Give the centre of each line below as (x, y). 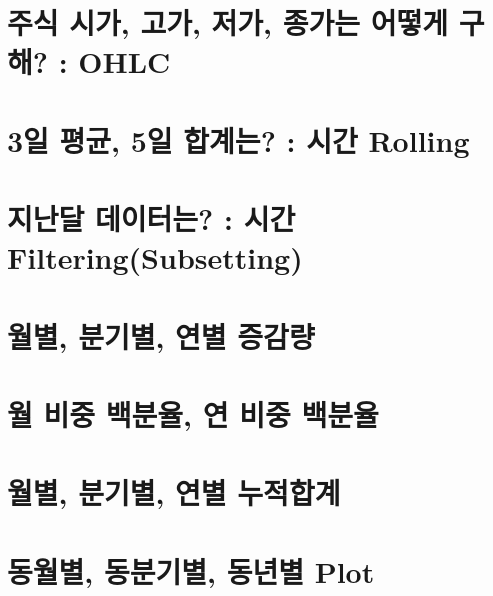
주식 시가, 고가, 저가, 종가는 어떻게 (228, 22)
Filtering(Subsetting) (155, 257)
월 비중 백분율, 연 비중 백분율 (193, 414)
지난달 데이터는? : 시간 (151, 218)
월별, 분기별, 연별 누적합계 (174, 492)
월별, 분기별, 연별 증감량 (161, 335)
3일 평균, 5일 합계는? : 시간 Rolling (238, 139)
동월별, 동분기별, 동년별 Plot (191, 570)
